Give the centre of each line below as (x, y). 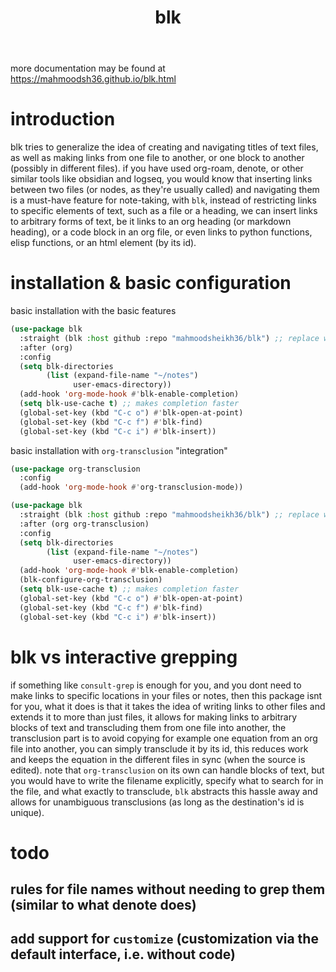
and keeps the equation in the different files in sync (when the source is (158, 759)
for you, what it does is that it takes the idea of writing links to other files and (168, 706)
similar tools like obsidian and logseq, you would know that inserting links (161, 179)
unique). (27, 812)
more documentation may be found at (88, 68)
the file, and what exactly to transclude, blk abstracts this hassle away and (164, 791)
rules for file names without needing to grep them (168, 889)
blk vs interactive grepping (124, 657)
